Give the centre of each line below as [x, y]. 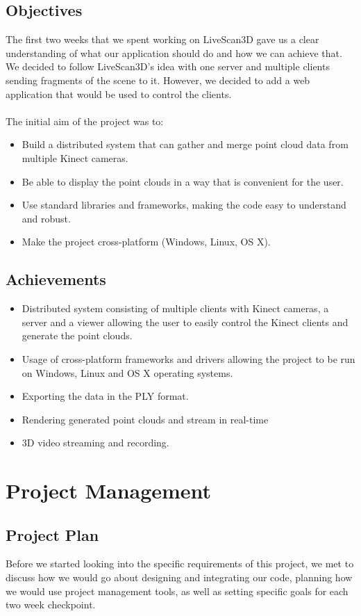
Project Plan [52, 534]
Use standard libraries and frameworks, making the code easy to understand [184, 205]
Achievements [56, 279]
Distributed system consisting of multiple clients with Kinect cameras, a [175, 308]
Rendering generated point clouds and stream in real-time [145, 419]
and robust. [46, 218]
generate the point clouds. [77, 335]
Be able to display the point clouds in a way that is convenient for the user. [183, 181]
